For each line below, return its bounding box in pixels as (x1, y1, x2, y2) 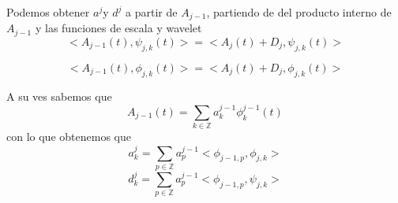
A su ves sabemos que (6, 87, 112, 104)
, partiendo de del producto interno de (206, 4, 392, 20)
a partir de (126, 4, 178, 20)
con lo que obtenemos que (6, 128, 131, 145)
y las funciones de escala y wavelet (35, 20, 202, 36)
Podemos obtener (6, 4, 90, 20)
